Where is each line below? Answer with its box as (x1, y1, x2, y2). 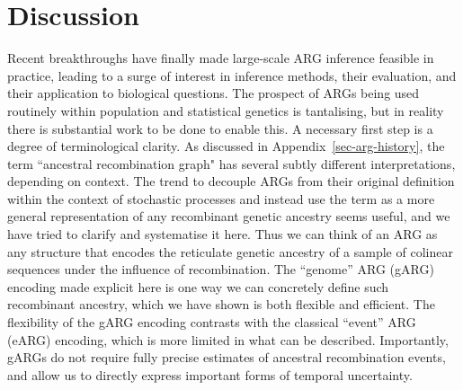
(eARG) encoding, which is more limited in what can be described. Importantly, (7, 330, 449, 349)
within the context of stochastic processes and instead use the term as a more (7, 189, 435, 208)
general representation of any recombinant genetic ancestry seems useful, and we (7, 207, 450, 226)
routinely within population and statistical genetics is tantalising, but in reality (7, 101, 444, 120)
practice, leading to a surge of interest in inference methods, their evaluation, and (7, 66, 457, 84)
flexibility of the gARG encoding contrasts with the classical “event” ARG (7, 313, 416, 332)
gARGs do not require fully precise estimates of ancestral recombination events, (7, 348, 446, 367)
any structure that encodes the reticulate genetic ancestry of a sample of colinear (7, 242, 453, 261)
